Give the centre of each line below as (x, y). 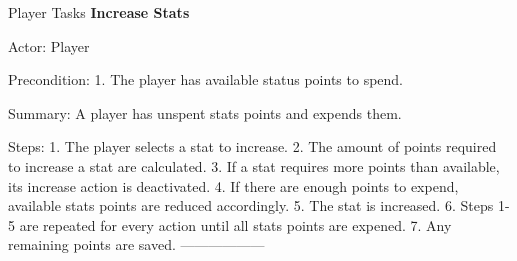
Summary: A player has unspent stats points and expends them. (205, 112)
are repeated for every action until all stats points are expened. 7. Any (235, 224)
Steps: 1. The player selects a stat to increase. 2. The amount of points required (252, 146)
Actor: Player (49, 45)
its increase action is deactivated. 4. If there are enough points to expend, (233, 185)
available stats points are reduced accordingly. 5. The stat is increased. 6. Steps (251, 205)
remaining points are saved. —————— (136, 244)
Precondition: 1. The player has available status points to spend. (206, 79)
